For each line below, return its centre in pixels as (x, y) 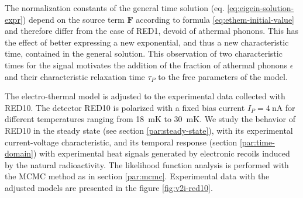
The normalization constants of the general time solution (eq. (115, 8)
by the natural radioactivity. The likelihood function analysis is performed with (147, 164)
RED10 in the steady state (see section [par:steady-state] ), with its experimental (149, 130)
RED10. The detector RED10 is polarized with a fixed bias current (125, 107)
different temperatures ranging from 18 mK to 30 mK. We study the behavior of (150, 119)
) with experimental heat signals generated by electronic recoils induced (162, 153)
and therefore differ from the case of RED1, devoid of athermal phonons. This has (151, 31)
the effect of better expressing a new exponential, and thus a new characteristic (147, 42)
